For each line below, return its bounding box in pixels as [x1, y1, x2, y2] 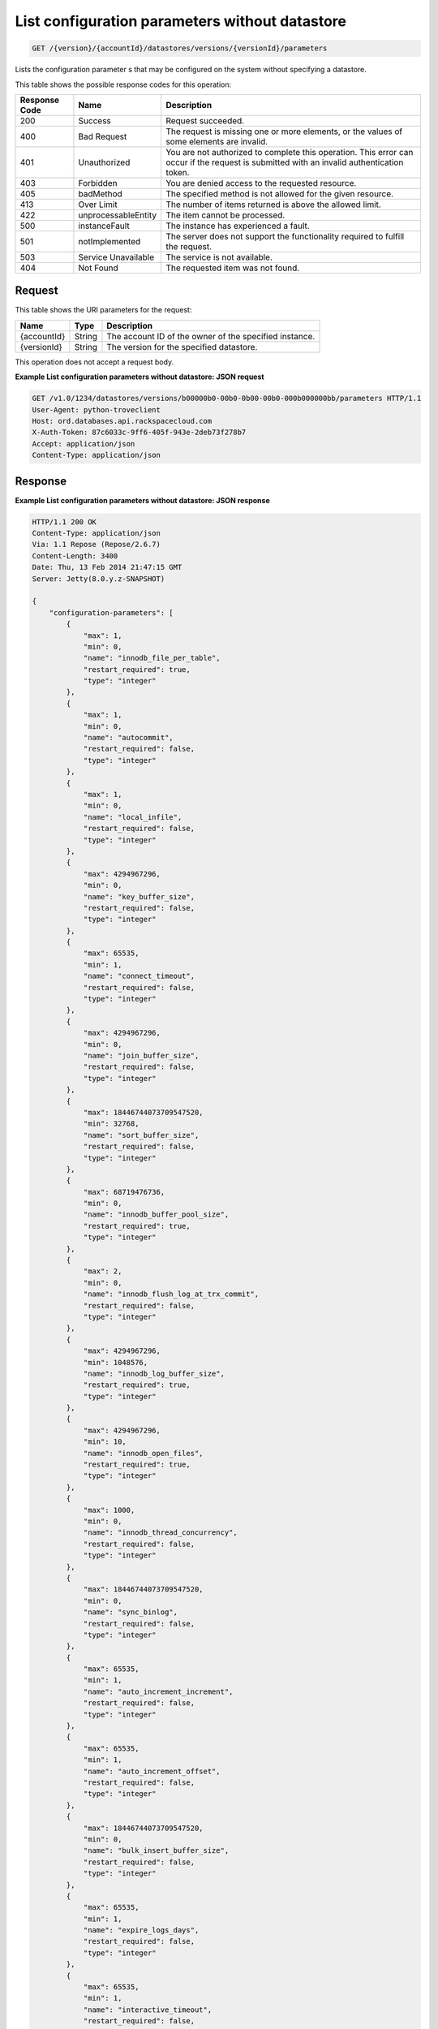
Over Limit [78, 199, 118, 210]
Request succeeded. [165, 114, 245, 126]
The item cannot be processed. [165, 209, 286, 221]
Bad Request [78, 131, 127, 142]
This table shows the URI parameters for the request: [15, 305, 192, 315]
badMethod [78, 187, 123, 199]
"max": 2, [83, 1267, 122, 1276]
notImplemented [78, 235, 141, 247]
